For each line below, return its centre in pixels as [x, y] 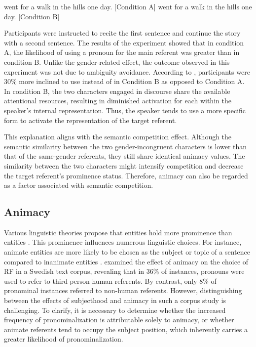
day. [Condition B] [32, 16]
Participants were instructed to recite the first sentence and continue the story [122, 33]
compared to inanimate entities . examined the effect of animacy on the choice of [126, 261]
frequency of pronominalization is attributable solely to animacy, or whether [119, 320]
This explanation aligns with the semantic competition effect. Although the [118, 137]
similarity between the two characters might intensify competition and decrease [124, 165]
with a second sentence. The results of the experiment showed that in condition [124, 42]
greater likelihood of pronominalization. [64, 339]
